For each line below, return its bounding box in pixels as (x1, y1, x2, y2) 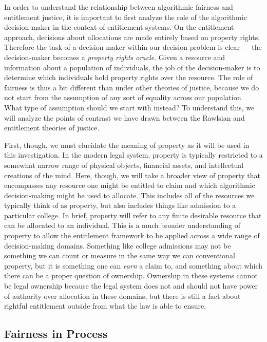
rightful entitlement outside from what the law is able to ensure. (4, 300, 206, 311)
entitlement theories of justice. (4, 122, 100, 133)
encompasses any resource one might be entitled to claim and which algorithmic (4, 180, 255, 191)
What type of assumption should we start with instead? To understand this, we (4, 102, 255, 112)
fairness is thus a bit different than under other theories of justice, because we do (4, 82, 259, 92)
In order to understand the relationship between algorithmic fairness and (4, 2, 233, 12)
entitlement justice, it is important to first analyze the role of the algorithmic (4, 11, 247, 22)
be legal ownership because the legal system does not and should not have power (4, 280, 258, 291)
